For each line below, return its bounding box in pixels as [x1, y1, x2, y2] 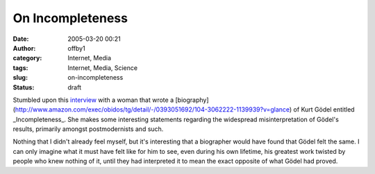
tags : [12, 63, 28, 72]
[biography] [174, 96, 209, 104]
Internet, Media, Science [67, 63, 138, 72]
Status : [12, 83, 35, 92]
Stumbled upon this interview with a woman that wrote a [12, 96, 174, 104]
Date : [12, 35, 29, 43]
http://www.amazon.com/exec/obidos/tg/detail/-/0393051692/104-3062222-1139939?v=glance [15, 105, 290, 114]
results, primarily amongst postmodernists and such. [12, 125, 164, 133]
